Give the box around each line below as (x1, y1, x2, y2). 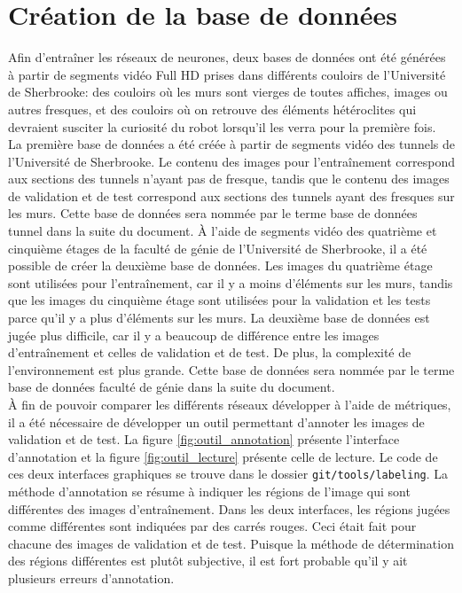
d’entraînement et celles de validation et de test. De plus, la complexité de (8, 343, 411, 362)
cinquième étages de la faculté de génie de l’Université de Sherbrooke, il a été (8, 238, 427, 257)
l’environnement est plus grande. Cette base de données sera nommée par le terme (8, 360, 455, 378)
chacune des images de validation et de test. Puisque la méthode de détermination (8, 534, 454, 552)
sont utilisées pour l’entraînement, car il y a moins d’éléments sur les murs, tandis (8, 273, 453, 292)
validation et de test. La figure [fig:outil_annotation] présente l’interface (8, 430, 400, 449)
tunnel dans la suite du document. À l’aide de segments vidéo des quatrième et (8, 222, 437, 240)
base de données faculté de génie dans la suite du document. (8, 378, 335, 396)
